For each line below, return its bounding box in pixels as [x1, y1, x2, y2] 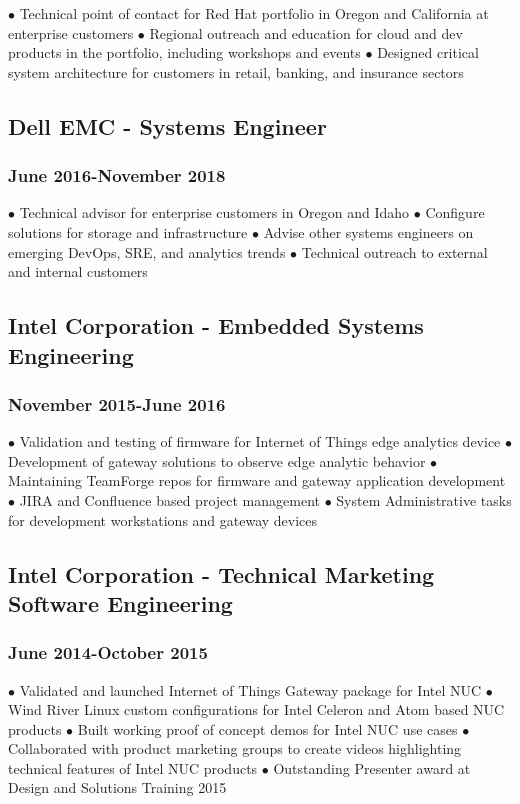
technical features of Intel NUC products [8, 757, 258, 778]
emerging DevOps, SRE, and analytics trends [8, 241, 286, 262]
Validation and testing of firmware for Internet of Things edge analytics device [19, 431, 501, 452]
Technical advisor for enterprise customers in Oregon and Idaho [19, 202, 410, 223]
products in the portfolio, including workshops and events [8, 42, 361, 63]
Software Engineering [8, 587, 233, 618]
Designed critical [377, 42, 479, 63]
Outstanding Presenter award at [273, 757, 471, 778]
